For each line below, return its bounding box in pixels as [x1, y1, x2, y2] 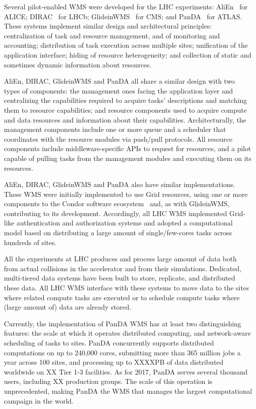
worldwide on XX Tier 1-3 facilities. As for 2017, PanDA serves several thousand [4, 366, 248, 377]
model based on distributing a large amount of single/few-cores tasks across [4, 227, 232, 238]
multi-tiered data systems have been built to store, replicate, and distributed [4, 273, 235, 283]
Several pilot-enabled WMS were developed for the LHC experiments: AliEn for [4, 1, 248, 11]
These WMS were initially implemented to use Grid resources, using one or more [4, 189, 248, 199]
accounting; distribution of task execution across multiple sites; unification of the [4, 40, 248, 50]
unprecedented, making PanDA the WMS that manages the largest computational [4, 385, 252, 396]
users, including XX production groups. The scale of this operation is [4, 376, 213, 386]
